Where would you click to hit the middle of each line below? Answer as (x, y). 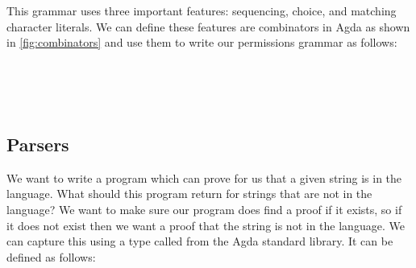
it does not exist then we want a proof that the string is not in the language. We (206, 225)
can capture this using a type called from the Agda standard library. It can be (200, 241)
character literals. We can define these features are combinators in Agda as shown (208, 26)
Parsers (38, 144)
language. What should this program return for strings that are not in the (189, 194)
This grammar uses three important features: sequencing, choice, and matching (202, 10)
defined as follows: (51, 256)
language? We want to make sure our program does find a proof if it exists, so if (204, 209)
